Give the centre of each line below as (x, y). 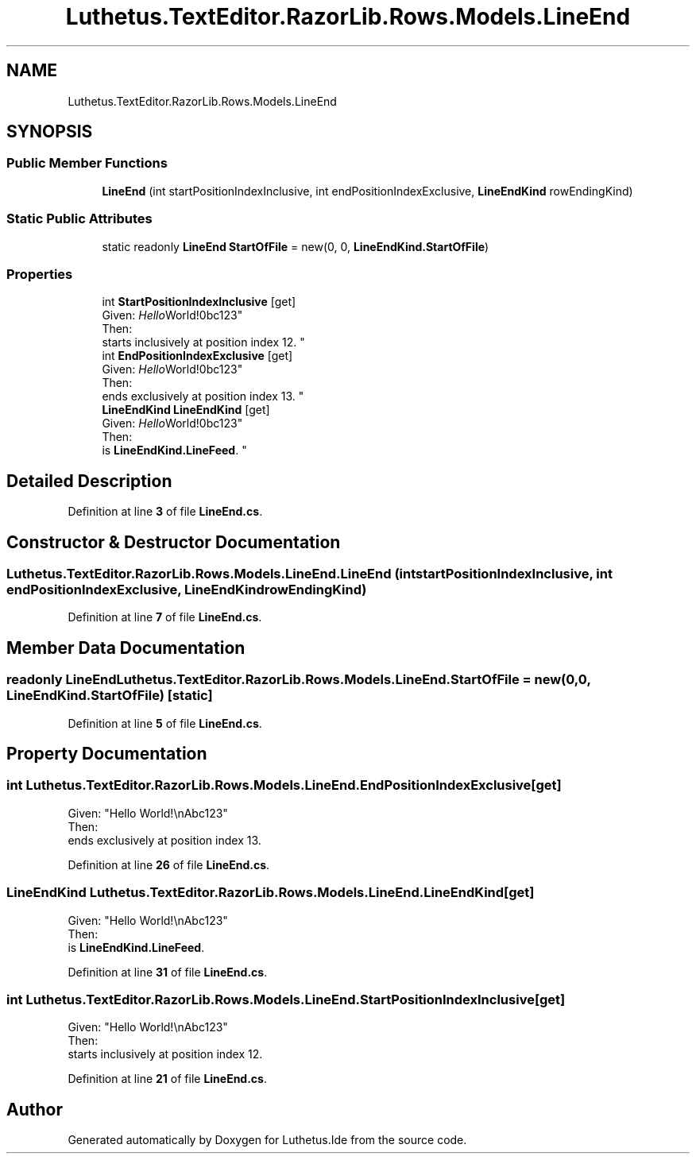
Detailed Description (89, 481)
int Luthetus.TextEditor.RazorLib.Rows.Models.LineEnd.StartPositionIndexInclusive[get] (286, 999)
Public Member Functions (87, 163)
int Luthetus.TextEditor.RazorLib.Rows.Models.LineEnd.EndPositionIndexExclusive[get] (284, 785)
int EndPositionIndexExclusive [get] (197, 356)
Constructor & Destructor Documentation (174, 542)
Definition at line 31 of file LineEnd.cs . (168, 972)
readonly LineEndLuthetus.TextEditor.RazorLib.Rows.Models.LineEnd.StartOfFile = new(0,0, (299, 680)
